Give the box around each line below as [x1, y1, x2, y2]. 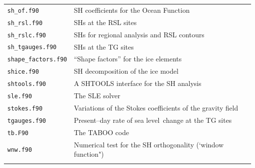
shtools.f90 [7, 81, 46, 88]
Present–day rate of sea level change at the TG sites [74, 114, 232, 125]
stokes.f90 [7, 105, 43, 112]
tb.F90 [7, 129, 28, 137]
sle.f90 [7, 93, 32, 100]
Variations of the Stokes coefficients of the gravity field [74, 103, 238, 113]
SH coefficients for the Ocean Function [74, 4, 190, 15]
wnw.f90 [7, 146, 32, 154]
